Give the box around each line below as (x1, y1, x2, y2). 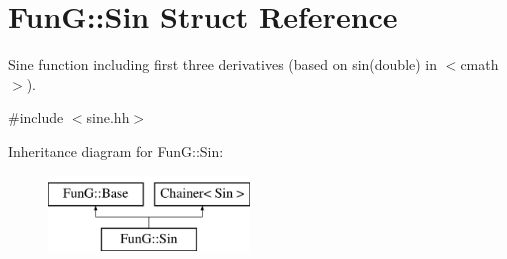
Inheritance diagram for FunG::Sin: (8, 140, 224, 161)
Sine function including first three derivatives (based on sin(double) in (8, 54, 438, 75)
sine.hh (86, 107, 130, 128)
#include (8, 107, 64, 128)
